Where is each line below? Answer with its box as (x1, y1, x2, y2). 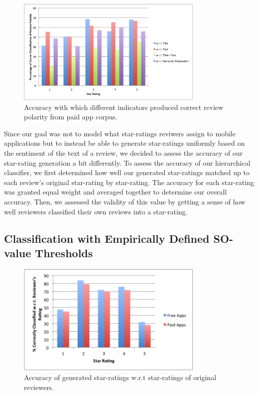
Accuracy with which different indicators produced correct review (24, 101, 224, 112)
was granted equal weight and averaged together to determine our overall (4, 187, 227, 197)
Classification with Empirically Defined (4, 230, 210, 246)
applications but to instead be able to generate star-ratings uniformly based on (4, 138, 245, 148)
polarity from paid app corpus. (24, 111, 118, 122)
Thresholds (35, 245, 93, 261)
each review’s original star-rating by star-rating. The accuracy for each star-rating (4, 177, 254, 187)
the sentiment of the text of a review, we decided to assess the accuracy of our (4, 148, 243, 158)
